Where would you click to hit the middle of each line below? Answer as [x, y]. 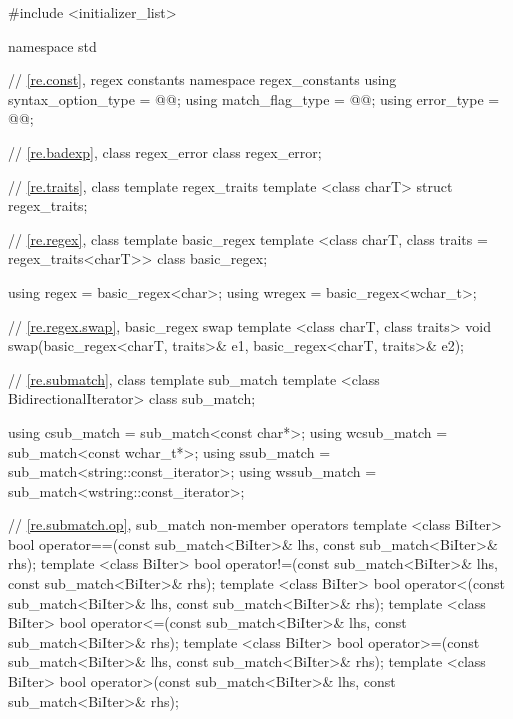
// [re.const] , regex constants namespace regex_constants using [202, 79]
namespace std [52, 45]
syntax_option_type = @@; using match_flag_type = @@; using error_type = [254, 98]
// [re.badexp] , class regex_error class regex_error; [165, 151]
